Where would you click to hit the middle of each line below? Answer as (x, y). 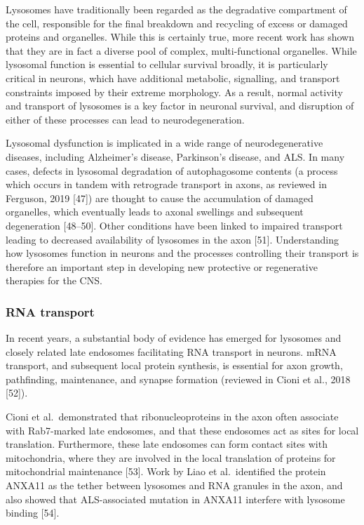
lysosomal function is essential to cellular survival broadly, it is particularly (167, 64)
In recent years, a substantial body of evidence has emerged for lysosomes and (174, 338)
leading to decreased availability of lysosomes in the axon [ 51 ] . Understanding (172, 239)
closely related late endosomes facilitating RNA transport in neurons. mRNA (171, 351)
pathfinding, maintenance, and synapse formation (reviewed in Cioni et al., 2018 (178, 379)
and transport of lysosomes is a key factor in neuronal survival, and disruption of (180, 106)
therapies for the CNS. (54, 280)
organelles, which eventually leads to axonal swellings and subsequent (155, 212)
